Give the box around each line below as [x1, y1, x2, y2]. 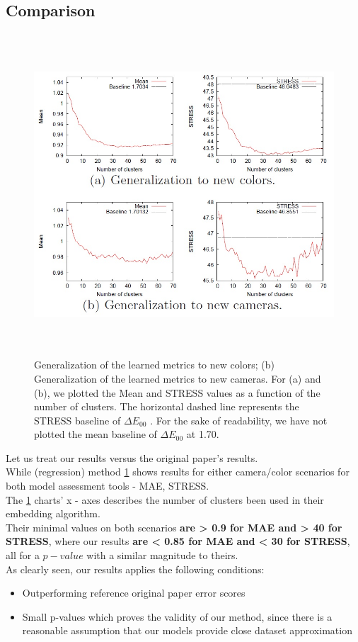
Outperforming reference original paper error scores [22, 585, 246, 600]
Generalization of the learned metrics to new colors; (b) [34, 357, 275, 372]
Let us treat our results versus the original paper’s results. [6, 450, 258, 465]
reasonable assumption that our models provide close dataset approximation [22, 623, 352, 638]
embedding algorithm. [6, 506, 100, 521]
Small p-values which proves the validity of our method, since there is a [22, 609, 333, 624]
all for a [6, 548, 40, 563]
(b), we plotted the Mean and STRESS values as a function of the [34, 385, 321, 400]
